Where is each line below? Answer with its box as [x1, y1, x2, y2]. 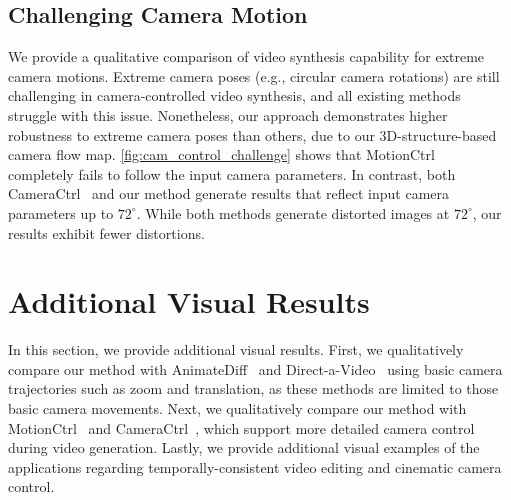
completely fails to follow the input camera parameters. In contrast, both [8, 163, 456, 184]
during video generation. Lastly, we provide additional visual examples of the [8, 437, 480, 458]
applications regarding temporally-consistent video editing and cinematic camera [8, 456, 502, 477]
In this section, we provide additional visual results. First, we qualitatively [8, 339, 464, 360]
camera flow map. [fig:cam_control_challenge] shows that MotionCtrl [8, 144, 435, 165]
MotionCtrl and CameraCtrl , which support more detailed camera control [8, 417, 475, 438]
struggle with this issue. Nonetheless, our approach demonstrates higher [8, 104, 448, 125]
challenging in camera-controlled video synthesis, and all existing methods [8, 85, 461, 106]
